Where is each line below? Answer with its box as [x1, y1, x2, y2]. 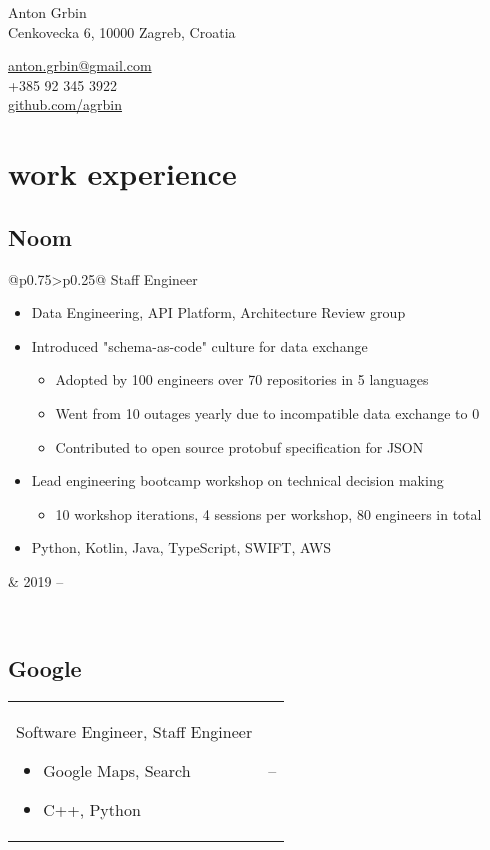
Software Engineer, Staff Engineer [16, 720, 253, 744]
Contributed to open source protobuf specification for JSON [55, 436, 424, 457]
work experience [8, 153, 237, 194]
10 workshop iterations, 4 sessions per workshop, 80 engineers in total [55, 503, 482, 524]
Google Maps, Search [43, 759, 191, 783]
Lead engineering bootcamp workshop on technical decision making [31, 470, 444, 491]
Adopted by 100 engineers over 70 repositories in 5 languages [55, 369, 429, 390]
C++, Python [43, 798, 141, 822]
